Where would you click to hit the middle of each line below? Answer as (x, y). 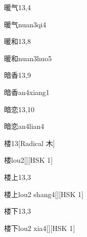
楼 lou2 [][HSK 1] (29, 160)
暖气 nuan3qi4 (25, 24)
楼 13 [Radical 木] (30, 143)
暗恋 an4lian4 (24, 126)
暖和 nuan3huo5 (28, 58)
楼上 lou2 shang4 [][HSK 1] (44, 194)
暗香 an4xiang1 (27, 92)
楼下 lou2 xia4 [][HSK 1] (40, 228)
